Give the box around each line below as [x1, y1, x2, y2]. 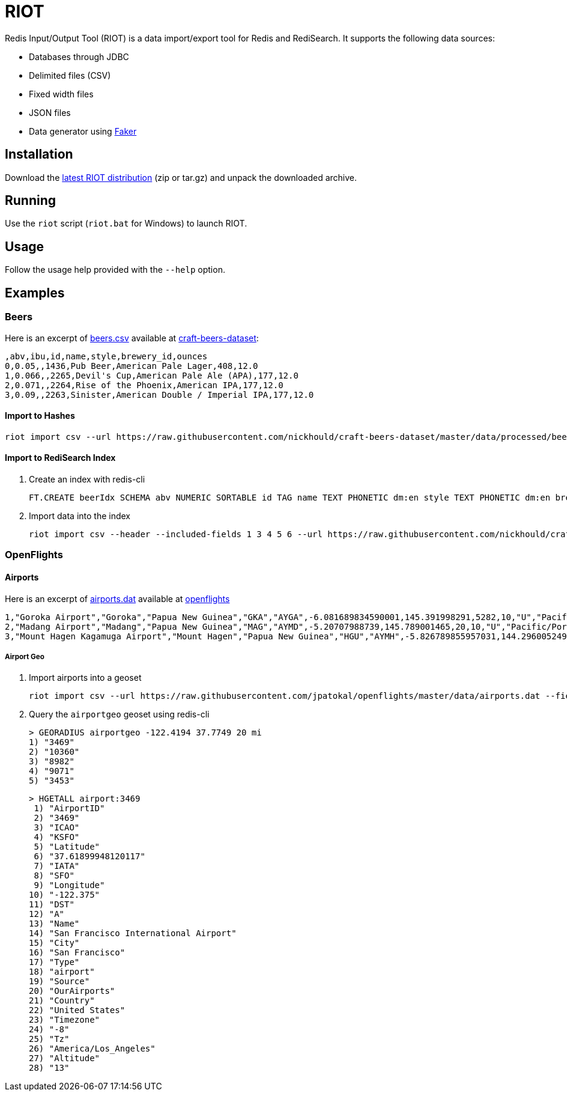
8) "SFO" [34, 871, 74, 881]
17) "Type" [29, 957, 80, 967]
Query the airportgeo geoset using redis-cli [29, 709, 210, 720]
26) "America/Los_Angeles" [29, 1044, 156, 1054]
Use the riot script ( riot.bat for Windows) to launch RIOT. [5, 218, 247, 229]
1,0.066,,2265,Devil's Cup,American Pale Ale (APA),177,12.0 [5, 370, 299, 380]
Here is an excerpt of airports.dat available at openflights [5, 593, 230, 604]
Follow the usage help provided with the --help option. [5, 264, 225, 275]
